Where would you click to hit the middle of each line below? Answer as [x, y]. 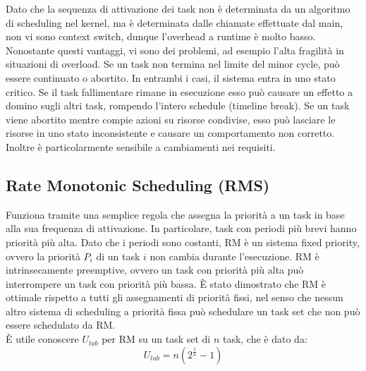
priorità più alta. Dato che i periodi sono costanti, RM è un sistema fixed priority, [183, 242]
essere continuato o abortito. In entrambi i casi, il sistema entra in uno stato [171, 77]
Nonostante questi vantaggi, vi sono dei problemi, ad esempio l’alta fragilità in [175, 50]
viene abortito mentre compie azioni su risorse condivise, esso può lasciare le [171, 119]
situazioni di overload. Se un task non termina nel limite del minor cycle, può [173, 64]
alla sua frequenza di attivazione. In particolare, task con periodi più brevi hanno [181, 228]
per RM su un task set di [156, 339]
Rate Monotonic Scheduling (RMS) [138, 184]
